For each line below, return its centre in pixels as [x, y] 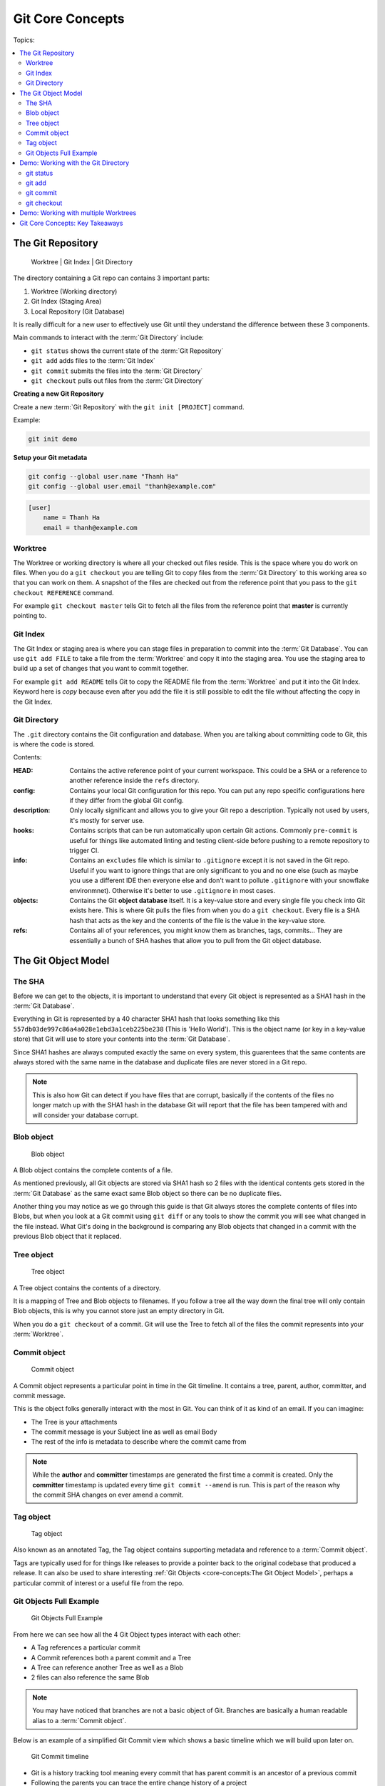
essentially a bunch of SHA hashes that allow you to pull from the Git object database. [196, 940]
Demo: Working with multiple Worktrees [78, 213]
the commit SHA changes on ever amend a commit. [108, 1495]
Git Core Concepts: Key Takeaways [71, 223]
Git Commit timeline [60, 1757]
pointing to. [30, 616]
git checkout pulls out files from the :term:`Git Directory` [118, 380]
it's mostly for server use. [107, 820]
